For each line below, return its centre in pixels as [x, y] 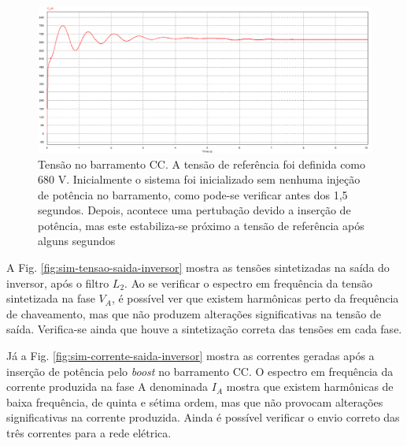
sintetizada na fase [51, 298]
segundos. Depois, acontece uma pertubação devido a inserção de [194, 210]
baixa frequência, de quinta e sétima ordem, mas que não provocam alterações [195, 401]
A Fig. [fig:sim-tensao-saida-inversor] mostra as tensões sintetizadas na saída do [198, 268]
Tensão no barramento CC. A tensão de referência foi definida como [202, 164]
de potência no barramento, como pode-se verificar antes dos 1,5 [193, 194]
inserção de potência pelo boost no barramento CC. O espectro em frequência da [200, 371]
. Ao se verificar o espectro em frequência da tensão [249, 282]
